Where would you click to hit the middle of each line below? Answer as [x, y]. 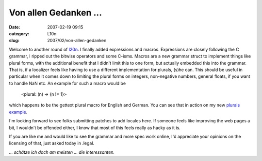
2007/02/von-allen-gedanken [77, 41]
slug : [14, 41]
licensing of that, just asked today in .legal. [52, 143]
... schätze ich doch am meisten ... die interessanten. [62, 152]
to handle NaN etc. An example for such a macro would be [67, 83]
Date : [15, 27]
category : [19, 33]
